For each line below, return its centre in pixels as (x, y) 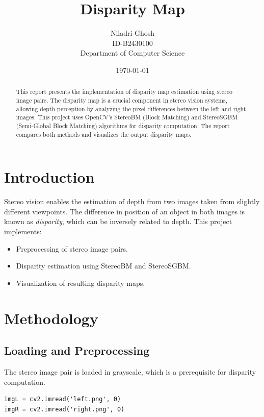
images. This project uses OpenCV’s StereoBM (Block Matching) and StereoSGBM (127, 117)
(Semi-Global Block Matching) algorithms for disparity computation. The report (123, 125)
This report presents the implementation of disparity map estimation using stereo (124, 92)
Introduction (49, 177)
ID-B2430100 (133, 43)
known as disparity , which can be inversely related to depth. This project (118, 221)
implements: (23, 231)
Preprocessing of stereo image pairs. (72, 248)
